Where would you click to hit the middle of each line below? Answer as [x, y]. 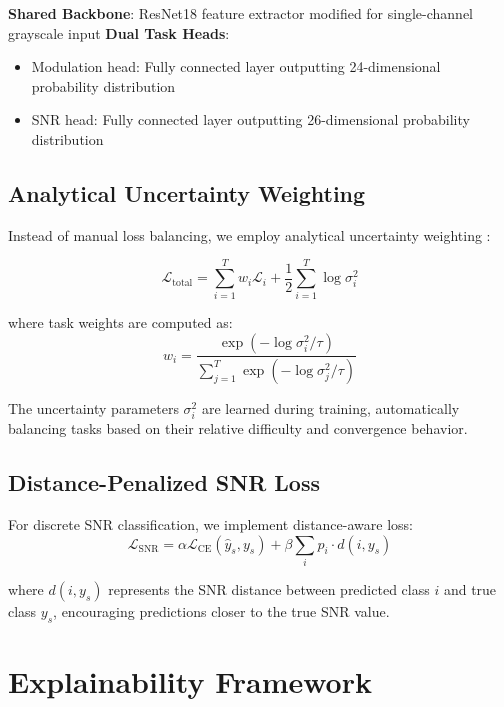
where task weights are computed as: [120, 322]
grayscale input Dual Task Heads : [119, 32]
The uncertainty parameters [93, 407]
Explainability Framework [190, 680]
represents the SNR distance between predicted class [269, 588]
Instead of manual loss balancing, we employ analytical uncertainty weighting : [249, 234]
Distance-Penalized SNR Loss [164, 482]
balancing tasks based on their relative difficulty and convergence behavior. [238, 428]
